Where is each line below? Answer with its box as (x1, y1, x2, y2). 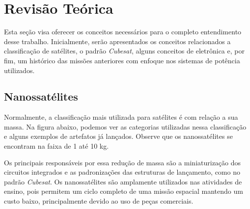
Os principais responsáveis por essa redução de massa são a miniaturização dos (4, 157, 241, 167)
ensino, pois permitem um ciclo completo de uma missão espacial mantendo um (4, 186, 243, 196)
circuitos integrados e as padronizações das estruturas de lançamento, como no (4, 167, 240, 177)
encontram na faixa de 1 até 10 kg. (4, 141, 109, 151)
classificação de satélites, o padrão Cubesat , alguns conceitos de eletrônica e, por (4, 46, 245, 56)
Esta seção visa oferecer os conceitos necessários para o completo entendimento (4, 26, 242, 37)
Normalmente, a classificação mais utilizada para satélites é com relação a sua (4, 112, 238, 122)
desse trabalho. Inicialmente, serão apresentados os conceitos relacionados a (4, 36, 231, 46)
